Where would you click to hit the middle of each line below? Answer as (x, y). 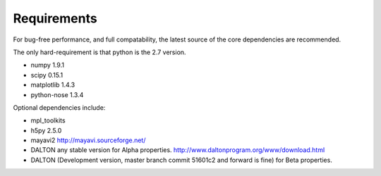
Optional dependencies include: (59, 107)
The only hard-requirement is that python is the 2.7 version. (99, 52)
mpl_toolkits (48, 120)
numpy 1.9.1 (48, 65)
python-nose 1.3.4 (57, 94)
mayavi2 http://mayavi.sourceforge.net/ (88, 140)
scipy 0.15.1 (47, 75)
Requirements (55, 18)
